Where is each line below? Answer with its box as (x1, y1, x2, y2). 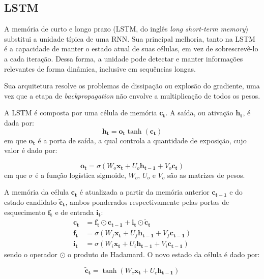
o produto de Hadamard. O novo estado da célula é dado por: (68, 249, 260, 260)
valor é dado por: (4, 145, 57, 156)
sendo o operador (4, 249, 57, 260)
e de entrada (55, 206, 94, 217)
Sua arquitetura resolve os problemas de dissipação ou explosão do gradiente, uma (4, 80, 260, 91)
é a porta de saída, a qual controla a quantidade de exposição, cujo (38, 135, 247, 145)
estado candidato (4, 196, 57, 207)
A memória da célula (4, 187, 69, 197)
